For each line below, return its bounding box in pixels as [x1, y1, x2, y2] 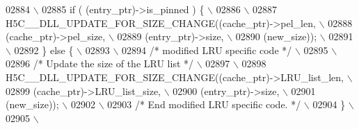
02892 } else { [14, 42, 74, 57]
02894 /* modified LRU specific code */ [122, 42, 292, 57]
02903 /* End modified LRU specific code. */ [107, 97, 301, 112]
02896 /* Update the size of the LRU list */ [6, 56, 194, 71]
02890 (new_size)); [235, 29, 317, 44]
